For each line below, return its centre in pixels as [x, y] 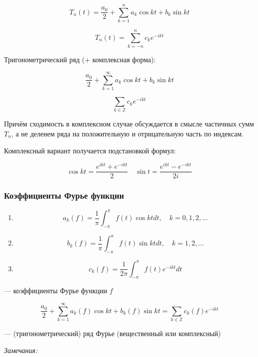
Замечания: [21, 350]
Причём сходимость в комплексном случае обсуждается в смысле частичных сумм [129, 124]
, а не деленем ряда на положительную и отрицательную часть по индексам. [127, 133]
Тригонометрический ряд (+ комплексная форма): [80, 59]
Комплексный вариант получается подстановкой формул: [90, 150]
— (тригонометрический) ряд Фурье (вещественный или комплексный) [113, 333]
